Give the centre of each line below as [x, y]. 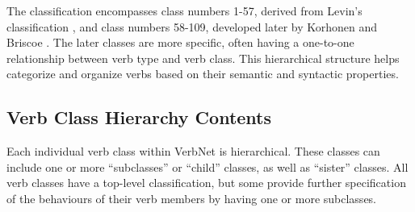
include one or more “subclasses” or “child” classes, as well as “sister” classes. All [207, 166]
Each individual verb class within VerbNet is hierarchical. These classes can [193, 151]
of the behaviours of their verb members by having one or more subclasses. [192, 198]
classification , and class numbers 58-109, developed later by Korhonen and [192, 26]
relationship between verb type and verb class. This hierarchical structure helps [203, 58]
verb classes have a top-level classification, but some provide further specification [206, 183]
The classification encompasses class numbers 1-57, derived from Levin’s [184, 10]
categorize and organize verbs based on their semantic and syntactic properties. [203, 74]
